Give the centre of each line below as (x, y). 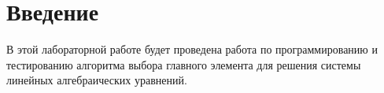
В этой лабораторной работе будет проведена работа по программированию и (192, 49)
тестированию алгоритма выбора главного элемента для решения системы (184, 64)
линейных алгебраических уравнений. (97, 80)
